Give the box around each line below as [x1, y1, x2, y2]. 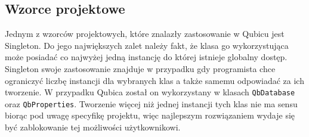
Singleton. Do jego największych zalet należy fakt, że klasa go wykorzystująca [5, 39, 289, 51]
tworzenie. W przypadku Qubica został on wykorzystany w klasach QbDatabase [5, 86, 295, 98]
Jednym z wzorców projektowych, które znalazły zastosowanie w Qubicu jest [5, 27, 285, 40]
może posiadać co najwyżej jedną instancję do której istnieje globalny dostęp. [5, 51, 288, 63]
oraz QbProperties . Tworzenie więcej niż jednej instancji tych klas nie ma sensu [5, 97, 298, 110]
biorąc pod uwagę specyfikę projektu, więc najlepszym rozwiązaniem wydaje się [5, 109, 295, 122]
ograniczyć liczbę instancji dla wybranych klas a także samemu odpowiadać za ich [5, 74, 304, 86]
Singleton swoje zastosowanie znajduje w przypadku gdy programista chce [5, 62, 276, 74]
